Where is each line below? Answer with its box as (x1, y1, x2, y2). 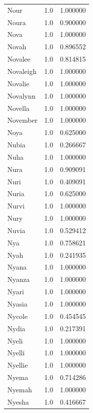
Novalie (7, 78, 29, 88)
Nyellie (7, 360, 28, 370)
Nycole (7, 310, 28, 321)
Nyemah (7, 384, 32, 394)
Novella (7, 103, 30, 113)
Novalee (7, 54, 31, 64)
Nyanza (7, 274, 30, 284)
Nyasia (7, 299, 27, 309)
